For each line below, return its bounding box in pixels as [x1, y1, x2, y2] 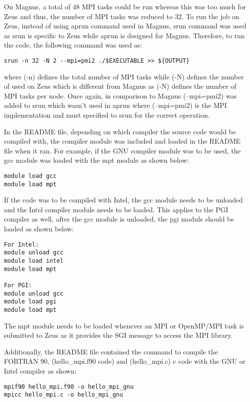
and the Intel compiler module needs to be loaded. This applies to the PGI [4, 204, 228, 214]
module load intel [4, 257, 64, 264]
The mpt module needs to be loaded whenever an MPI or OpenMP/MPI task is [4, 320, 244, 330]
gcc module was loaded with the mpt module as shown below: [4, 155, 189, 165]
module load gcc [4, 172, 57, 179]
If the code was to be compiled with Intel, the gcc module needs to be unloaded [4, 195, 243, 205]
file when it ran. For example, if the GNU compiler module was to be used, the [4, 145, 241, 155]
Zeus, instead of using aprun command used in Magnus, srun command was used [4, 21, 247, 31]
